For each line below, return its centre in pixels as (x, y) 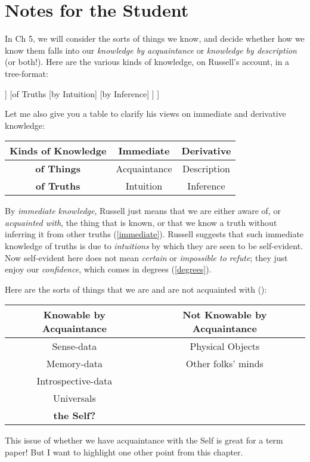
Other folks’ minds (224, 364)
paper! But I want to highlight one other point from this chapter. (124, 452)
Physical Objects (225, 346)
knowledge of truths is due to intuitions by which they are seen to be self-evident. (154, 246)
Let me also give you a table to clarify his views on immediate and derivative (145, 114)
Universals (74, 398)
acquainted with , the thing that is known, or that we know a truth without (141, 222)
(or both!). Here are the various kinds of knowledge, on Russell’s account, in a (147, 62)
